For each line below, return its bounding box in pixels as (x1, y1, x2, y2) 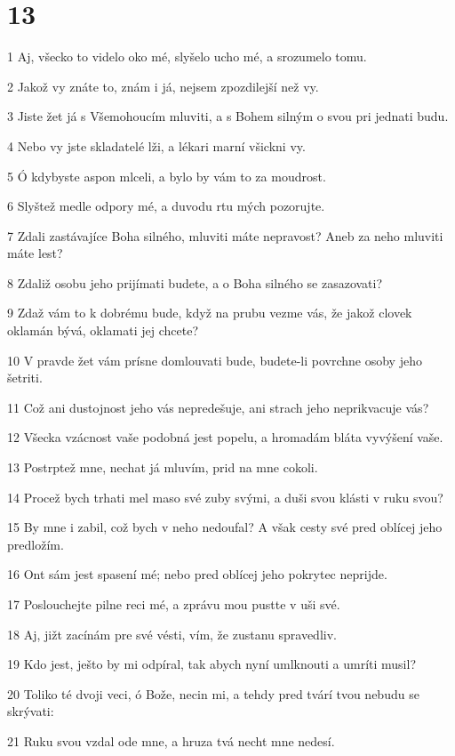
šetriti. (7, 368, 43, 387)
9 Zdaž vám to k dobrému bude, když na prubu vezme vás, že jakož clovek (7, 303, 412, 322)
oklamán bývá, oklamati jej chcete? (7, 321, 199, 340)
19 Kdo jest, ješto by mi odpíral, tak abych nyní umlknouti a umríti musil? (7, 655, 417, 673)
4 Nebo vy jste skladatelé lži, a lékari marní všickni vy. (7, 136, 306, 155)
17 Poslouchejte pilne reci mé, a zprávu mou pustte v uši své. (7, 595, 340, 613)
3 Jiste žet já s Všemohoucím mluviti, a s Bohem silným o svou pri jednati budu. (7, 107, 449, 125)
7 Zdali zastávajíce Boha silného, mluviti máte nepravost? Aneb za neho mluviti (7, 226, 443, 245)
